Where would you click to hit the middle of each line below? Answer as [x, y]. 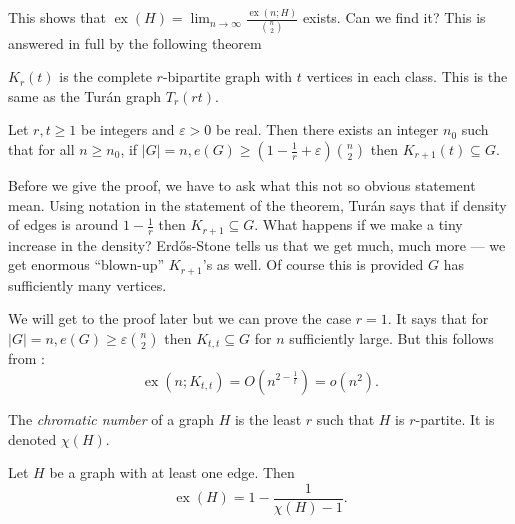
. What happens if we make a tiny [358, 224]
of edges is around [63, 224]
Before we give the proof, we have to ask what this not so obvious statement [242, 185]
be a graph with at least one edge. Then [172, 472]
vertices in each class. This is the [407, 76]
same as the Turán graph [85, 95]
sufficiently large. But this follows [391, 337]
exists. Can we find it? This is [394, 17]
